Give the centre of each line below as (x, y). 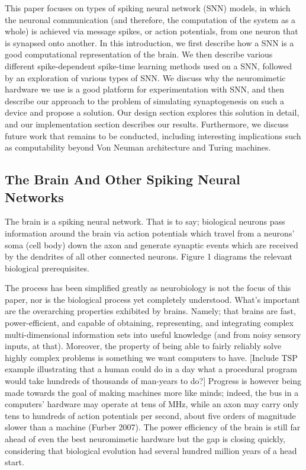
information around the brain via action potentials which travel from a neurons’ (150, 233)
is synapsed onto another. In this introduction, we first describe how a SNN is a (149, 42)
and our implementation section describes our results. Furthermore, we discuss (147, 124)
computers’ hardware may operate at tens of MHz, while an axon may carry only (152, 404)
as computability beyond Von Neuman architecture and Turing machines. (138, 147)
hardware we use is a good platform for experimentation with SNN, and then (145, 89)
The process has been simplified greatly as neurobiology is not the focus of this (148, 288)
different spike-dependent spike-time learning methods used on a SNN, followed (148, 65)
